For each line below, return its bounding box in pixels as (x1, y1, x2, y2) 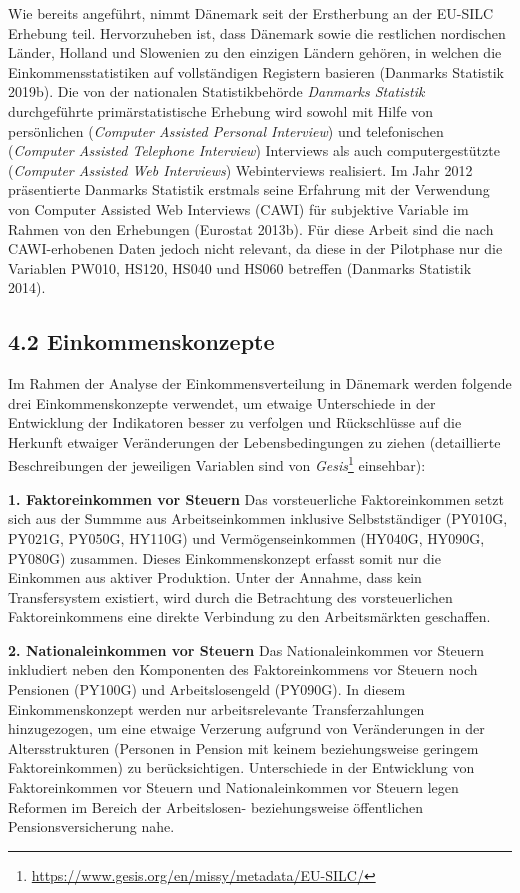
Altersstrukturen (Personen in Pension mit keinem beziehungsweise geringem (8, 737, 479, 758)
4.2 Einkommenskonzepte (8, 326, 275, 357)
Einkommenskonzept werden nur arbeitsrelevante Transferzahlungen (8, 698, 425, 719)
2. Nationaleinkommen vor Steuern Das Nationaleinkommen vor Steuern (8, 639, 485, 660)
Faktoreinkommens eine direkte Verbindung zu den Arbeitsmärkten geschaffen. (8, 606, 491, 627)
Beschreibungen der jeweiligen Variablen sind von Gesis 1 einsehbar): (8, 452, 426, 476)
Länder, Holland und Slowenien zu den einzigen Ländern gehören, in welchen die (8, 42, 502, 63)
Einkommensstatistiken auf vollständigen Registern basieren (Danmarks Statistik (8, 61, 505, 82)
